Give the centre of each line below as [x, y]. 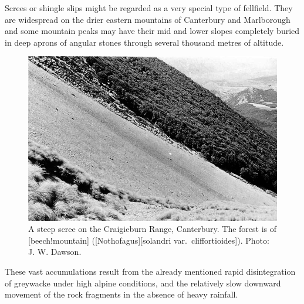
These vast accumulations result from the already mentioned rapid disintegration [150, 271]
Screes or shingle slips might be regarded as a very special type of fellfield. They [149, 8]
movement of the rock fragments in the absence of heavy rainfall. [121, 294]
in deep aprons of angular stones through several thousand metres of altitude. [144, 42]
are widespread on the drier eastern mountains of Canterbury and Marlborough [148, 19]
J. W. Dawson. [55, 252]
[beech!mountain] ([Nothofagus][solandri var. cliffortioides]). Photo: [149, 240]
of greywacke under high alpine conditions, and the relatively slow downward [143, 283]
